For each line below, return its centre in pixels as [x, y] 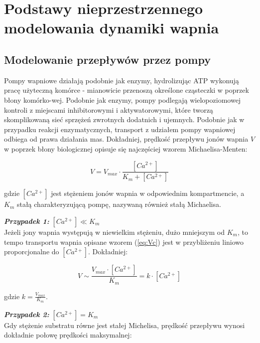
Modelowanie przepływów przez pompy [107, 59]
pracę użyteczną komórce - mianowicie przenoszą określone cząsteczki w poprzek [127, 90]
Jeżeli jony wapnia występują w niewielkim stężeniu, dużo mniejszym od [114, 232]
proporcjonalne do [32, 252]
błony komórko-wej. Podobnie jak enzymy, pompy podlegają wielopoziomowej [123, 99]
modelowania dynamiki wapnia [112, 28]
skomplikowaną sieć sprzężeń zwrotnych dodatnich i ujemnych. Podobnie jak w [124, 119]
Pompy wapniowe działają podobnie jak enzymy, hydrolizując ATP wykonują [122, 80]
